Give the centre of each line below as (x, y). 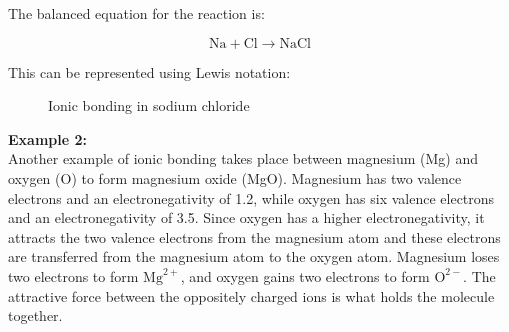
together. (35, 315)
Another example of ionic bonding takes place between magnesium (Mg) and (243, 158)
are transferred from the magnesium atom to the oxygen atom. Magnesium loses (254, 256)
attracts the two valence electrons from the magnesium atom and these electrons (254, 236)
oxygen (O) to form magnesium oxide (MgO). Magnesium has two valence (235, 177)
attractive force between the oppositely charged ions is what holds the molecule (251, 295)
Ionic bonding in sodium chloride (149, 105)
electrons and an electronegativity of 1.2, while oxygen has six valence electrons (251, 197)
